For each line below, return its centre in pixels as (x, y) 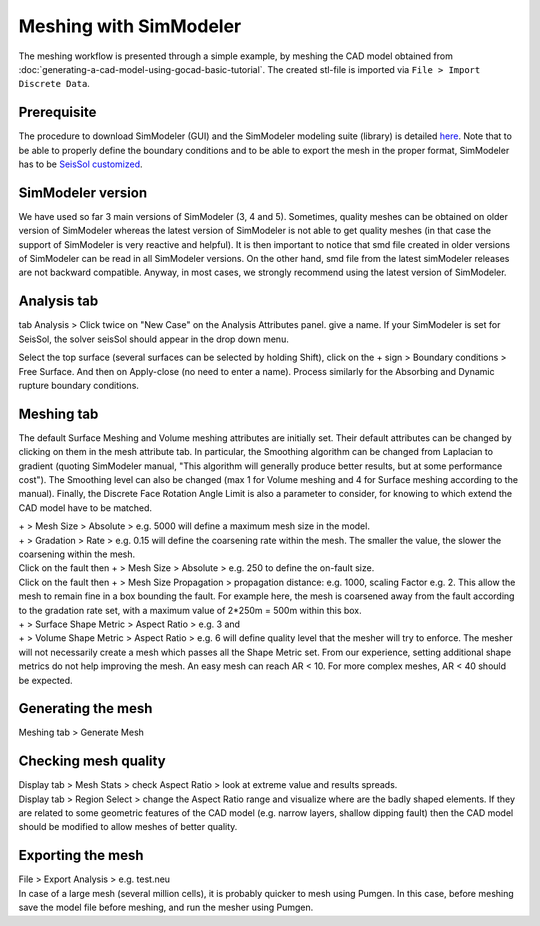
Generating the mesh (85, 708)
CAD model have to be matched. (85, 507)
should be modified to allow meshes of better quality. (128, 827)
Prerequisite (57, 112)
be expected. (46, 680)
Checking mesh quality (92, 761)
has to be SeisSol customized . (81, 164)
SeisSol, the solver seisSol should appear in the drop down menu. (153, 339)
